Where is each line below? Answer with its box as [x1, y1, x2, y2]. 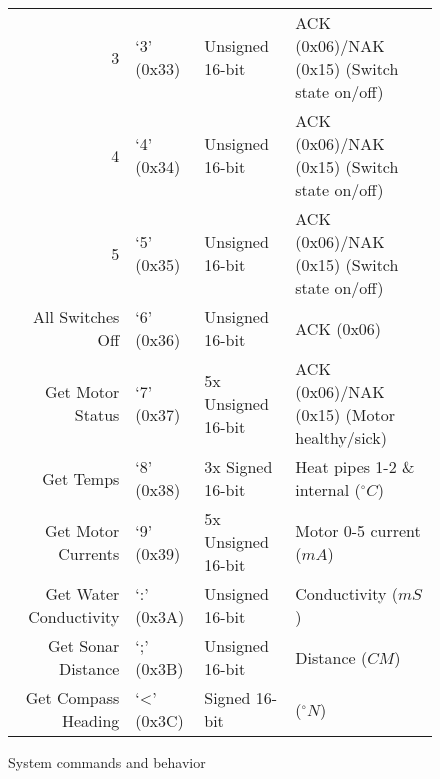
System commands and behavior [8, 752, 206, 772]
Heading [61, 709, 120, 732]
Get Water [45, 582, 120, 605]
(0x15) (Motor [295, 403, 395, 426]
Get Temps [42, 466, 120, 490]
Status [74, 403, 120, 426]
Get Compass [25, 686, 120, 709]
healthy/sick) [295, 426, 387, 449]
